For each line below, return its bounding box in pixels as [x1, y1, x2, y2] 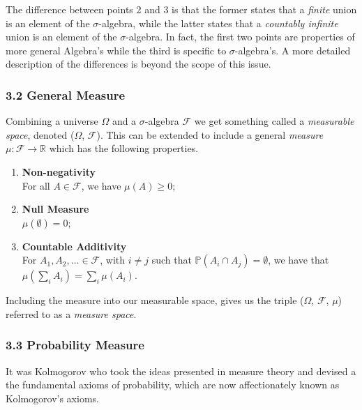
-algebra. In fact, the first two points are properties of [126, 29, 355, 44]
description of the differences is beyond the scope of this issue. [6, 56, 271, 71]
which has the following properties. [49, 141, 199, 155]
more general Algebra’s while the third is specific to [6, 43, 227, 57]
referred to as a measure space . [6, 306, 137, 321]
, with [100, 252, 126, 267]
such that [151, 252, 192, 267]
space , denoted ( [6, 127, 75, 142]
